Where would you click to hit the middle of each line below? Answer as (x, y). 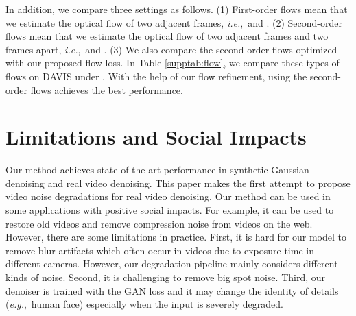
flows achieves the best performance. (107, 89)
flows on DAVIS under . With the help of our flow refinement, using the (156, 76)
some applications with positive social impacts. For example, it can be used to (170, 210)
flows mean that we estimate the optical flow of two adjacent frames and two (167, 36)
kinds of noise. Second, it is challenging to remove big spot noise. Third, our (166, 277)
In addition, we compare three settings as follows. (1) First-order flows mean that (177, 9)
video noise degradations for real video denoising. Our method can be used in (168, 196)
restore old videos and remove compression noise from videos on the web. (159, 223)
